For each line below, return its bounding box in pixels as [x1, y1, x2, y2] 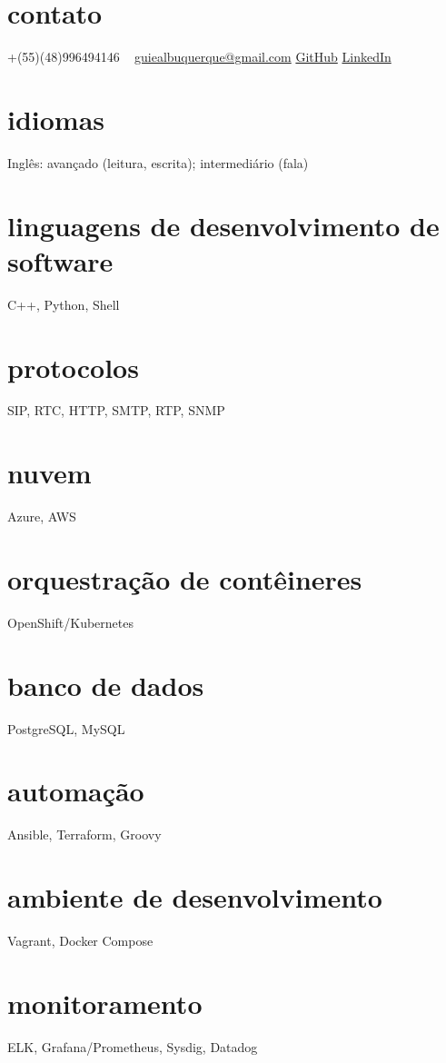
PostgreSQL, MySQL [7, 719, 125, 738]
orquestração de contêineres [7, 560, 362, 597]
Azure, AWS [7, 507, 76, 526]
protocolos [7, 348, 139, 385]
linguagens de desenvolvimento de [7, 206, 440, 243]
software [7, 242, 114, 279]
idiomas [7, 100, 105, 137]
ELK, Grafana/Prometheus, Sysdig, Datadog [7, 1037, 258, 1056]
